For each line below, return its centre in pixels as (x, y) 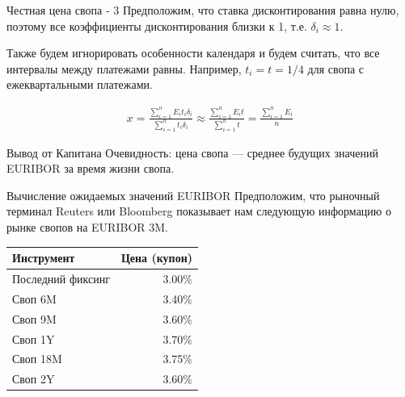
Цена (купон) (156, 258)
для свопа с (336, 68)
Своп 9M (34, 318)
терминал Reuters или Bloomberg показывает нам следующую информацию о (199, 211)
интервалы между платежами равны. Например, (124, 68)
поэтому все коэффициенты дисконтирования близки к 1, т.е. (157, 25)
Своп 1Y (34, 338)
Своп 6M (34, 298)
